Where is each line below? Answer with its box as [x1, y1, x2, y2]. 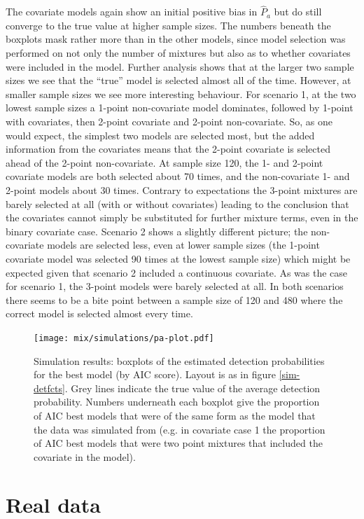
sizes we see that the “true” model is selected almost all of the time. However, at [6, 73, 351, 88]
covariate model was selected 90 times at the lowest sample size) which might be [6, 251, 351, 265]
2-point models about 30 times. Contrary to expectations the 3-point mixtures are [6, 182, 358, 197]
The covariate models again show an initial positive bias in [6, 4, 258, 19]
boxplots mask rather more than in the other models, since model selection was [6, 32, 346, 46]
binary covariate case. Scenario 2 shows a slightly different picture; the [6, 223, 308, 238]
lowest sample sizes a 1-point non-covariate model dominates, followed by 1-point [6, 100, 353, 115]
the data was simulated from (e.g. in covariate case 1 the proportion [34, 422, 325, 436]
